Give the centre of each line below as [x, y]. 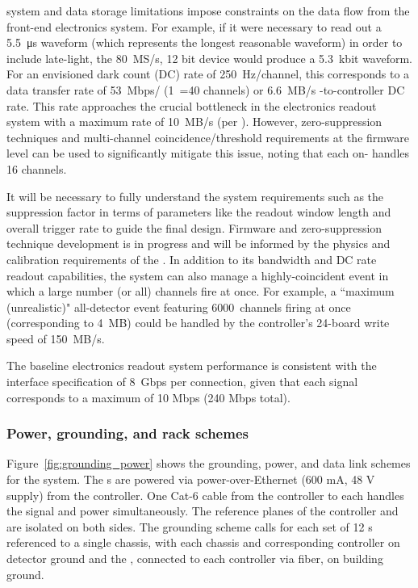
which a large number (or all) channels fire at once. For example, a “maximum [201, 291]
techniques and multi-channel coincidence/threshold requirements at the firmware [208, 137]
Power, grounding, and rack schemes [127, 433]
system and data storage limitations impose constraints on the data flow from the [208, 10]
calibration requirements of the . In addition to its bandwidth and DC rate [192, 259]
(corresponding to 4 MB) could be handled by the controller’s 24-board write [198, 323]
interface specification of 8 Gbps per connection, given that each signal [182, 382]
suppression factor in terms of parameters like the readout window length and [199, 212]
